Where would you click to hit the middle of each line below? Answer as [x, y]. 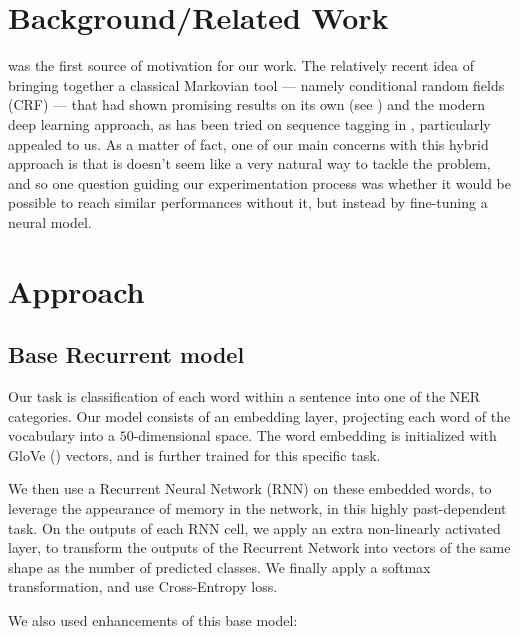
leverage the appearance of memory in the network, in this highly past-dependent [257, 508]
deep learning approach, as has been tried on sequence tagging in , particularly [249, 123]
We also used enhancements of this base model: [153, 619]
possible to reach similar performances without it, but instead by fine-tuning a [248, 202]
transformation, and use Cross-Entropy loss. [143, 586]
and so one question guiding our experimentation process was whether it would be [259, 182]
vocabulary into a [62, 435]
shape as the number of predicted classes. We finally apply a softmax [219, 566]
